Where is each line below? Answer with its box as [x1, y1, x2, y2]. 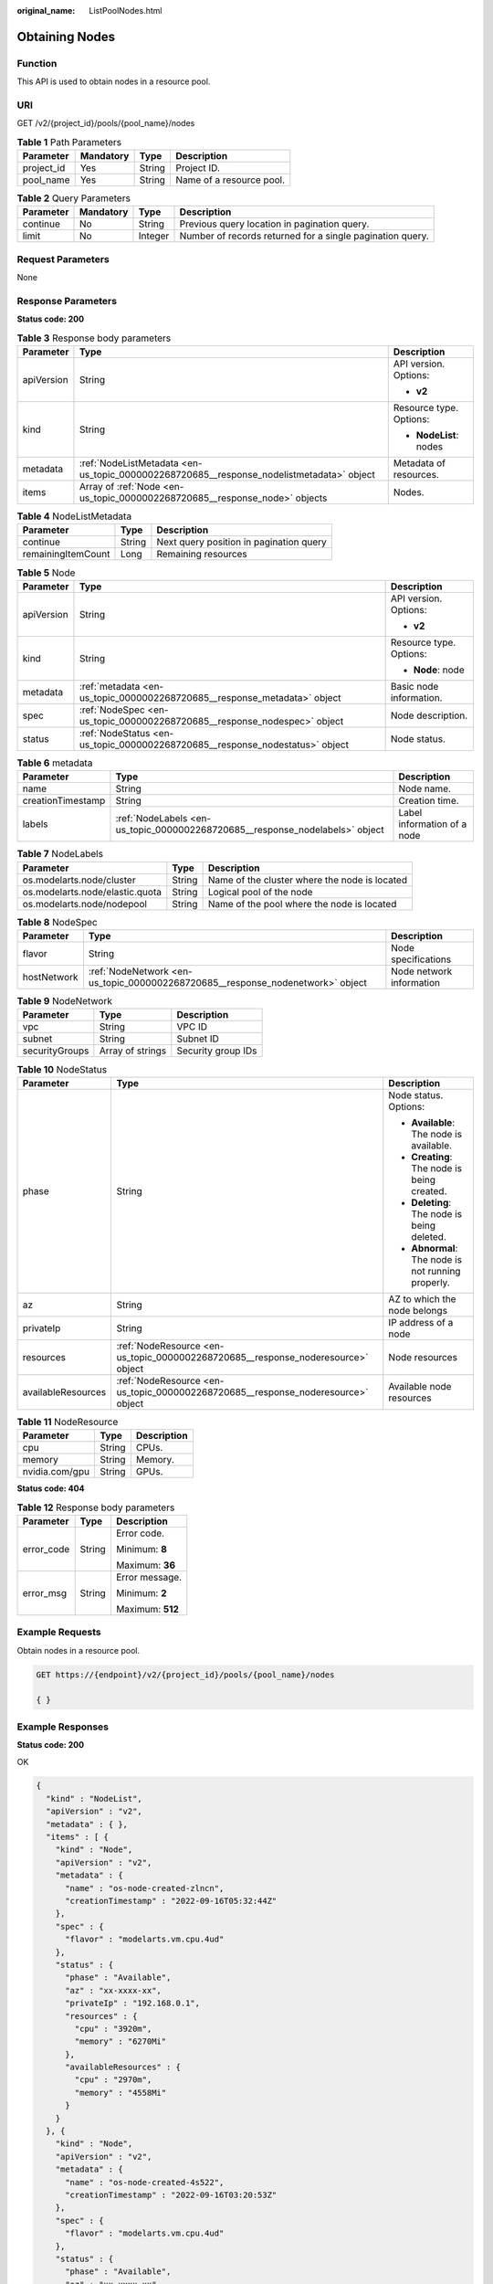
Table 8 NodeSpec [16, 915, 98, 928]
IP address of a [388, 1316, 454, 1328]
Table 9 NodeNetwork [16, 995, 113, 1008]
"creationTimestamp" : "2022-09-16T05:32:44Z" [65, 1896, 278, 1906]
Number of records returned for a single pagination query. [179, 229, 429, 242]
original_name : [16, 5, 76, 16]
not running [411, 1264, 461, 1277]
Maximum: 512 [115, 1602, 180, 1615]
